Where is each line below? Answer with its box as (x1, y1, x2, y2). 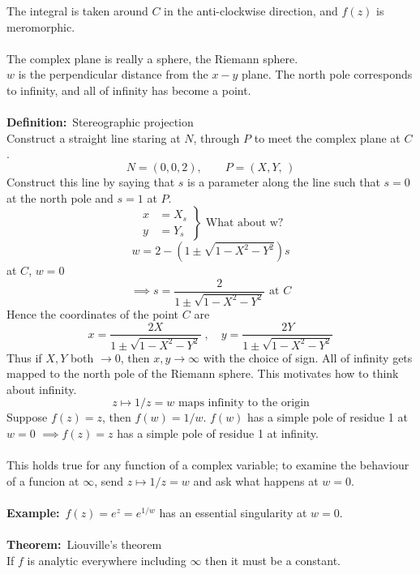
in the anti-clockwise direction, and (164, 2, 338, 19)
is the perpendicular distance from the (18, 66, 208, 83)
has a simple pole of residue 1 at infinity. (117, 425, 319, 442)
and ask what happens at (193, 472, 319, 489)
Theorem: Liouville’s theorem (6, 536, 162, 553)
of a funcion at (6, 472, 79, 489)
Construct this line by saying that (6, 173, 175, 190)
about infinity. (6, 380, 77, 397)
